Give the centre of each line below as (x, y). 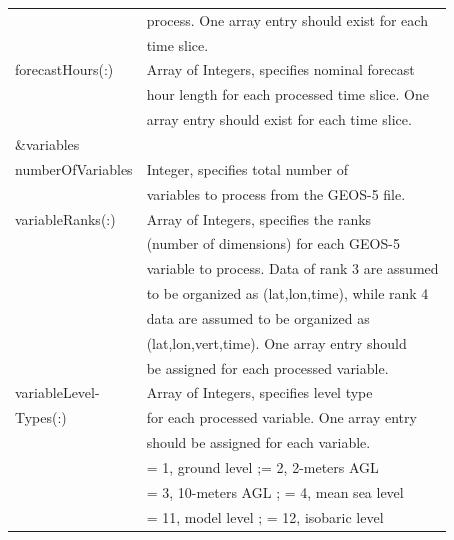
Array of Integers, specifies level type (259, 392)
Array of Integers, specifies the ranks (259, 218)
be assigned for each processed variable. (267, 367)
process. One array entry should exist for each (287, 19)
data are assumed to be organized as (258, 317)
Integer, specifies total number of (247, 168)
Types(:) (41, 417)
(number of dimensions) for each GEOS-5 (273, 243)
